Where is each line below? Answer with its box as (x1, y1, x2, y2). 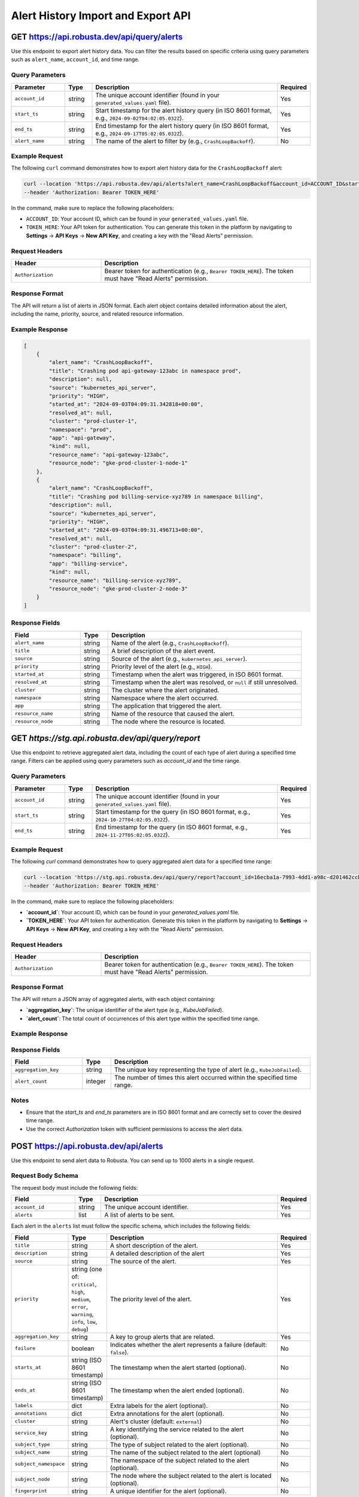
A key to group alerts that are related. (109, 1332, 215, 1341)
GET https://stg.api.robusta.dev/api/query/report (11, 733, 200, 743)
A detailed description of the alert (109, 1249, 205, 1257)
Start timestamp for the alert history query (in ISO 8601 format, (95, 106, 272, 114)
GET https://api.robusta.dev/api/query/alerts (11, 32, 183, 42)
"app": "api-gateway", (48, 435, 116, 441)
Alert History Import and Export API (11, 9, 191, 22)
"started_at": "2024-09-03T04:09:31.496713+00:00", (48, 527, 204, 534)
